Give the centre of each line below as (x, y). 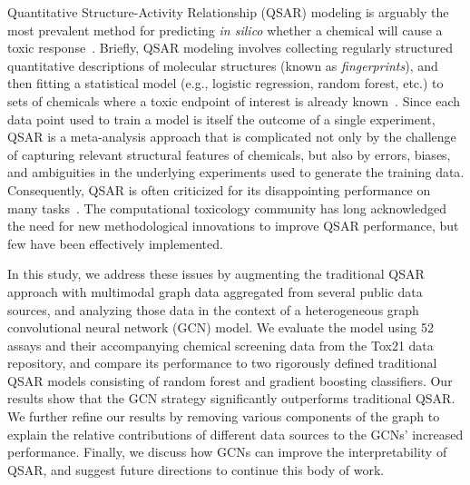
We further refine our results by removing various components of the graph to (224, 416)
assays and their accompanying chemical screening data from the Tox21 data (220, 345)
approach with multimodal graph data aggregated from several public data (215, 291)
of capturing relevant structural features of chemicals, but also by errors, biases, (229, 154)
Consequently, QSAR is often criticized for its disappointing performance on (219, 189)
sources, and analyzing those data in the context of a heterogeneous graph (213, 309)
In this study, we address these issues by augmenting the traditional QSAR (216, 274)
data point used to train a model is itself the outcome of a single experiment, (221, 119)
